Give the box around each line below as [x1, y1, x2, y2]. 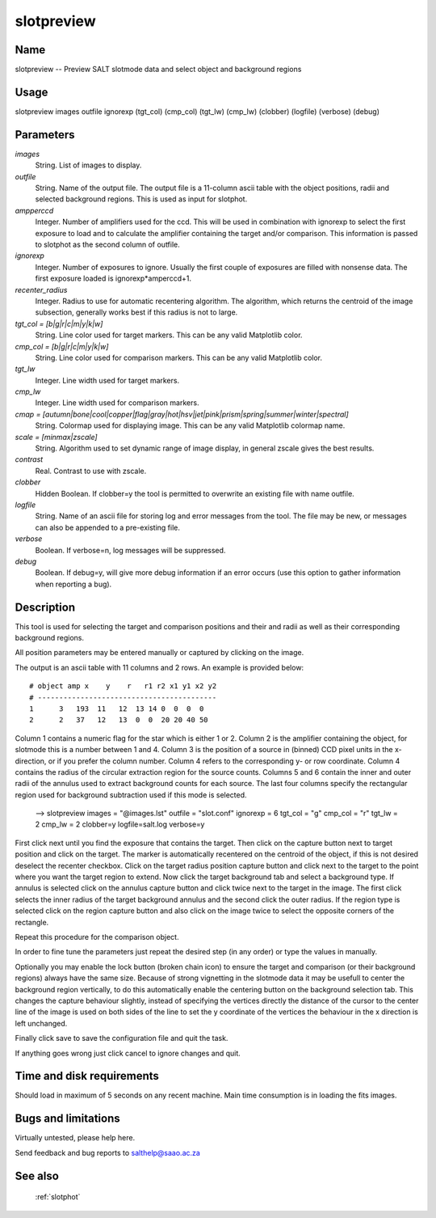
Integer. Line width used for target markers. [35, 375, 180, 385]
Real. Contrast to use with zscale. [35, 466, 147, 476]
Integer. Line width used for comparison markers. [35, 398, 199, 408]
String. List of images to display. [35, 160, 142, 170]
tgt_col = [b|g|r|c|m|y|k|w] [15, 319, 103, 328]
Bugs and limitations [15, 1112, 120, 1126]
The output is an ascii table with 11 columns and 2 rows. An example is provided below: [15, 662, 304, 672]
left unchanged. [15, 1018, 68, 1028]
